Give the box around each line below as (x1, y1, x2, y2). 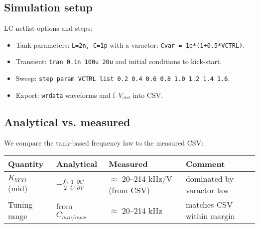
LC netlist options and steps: (4, 23, 93, 33)
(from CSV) (109, 184, 150, 196)
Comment (185, 158, 225, 170)
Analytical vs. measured (4, 114, 130, 129)
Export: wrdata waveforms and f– (15, 89, 119, 100)
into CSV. (132, 89, 163, 100)
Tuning (8, 199, 33, 211)
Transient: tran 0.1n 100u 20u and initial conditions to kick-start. (15, 56, 222, 67)
